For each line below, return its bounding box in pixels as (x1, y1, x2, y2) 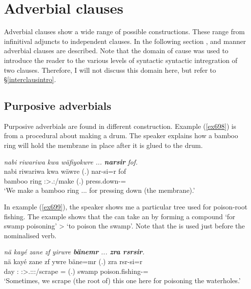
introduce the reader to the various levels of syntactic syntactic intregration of (4, 55, 238, 65)
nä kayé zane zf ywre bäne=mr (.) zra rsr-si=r (4, 256, 143, 267)
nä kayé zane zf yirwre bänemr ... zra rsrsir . (4, 247, 145, 257)
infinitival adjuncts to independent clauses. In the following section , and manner (4, 36, 246, 46)
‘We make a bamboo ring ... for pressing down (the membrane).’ (4, 185, 195, 195)
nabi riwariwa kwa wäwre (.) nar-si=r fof (4, 166, 126, 176)
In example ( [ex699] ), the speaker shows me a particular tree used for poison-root (4, 202, 248, 212)
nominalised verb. (4, 230, 57, 240)
